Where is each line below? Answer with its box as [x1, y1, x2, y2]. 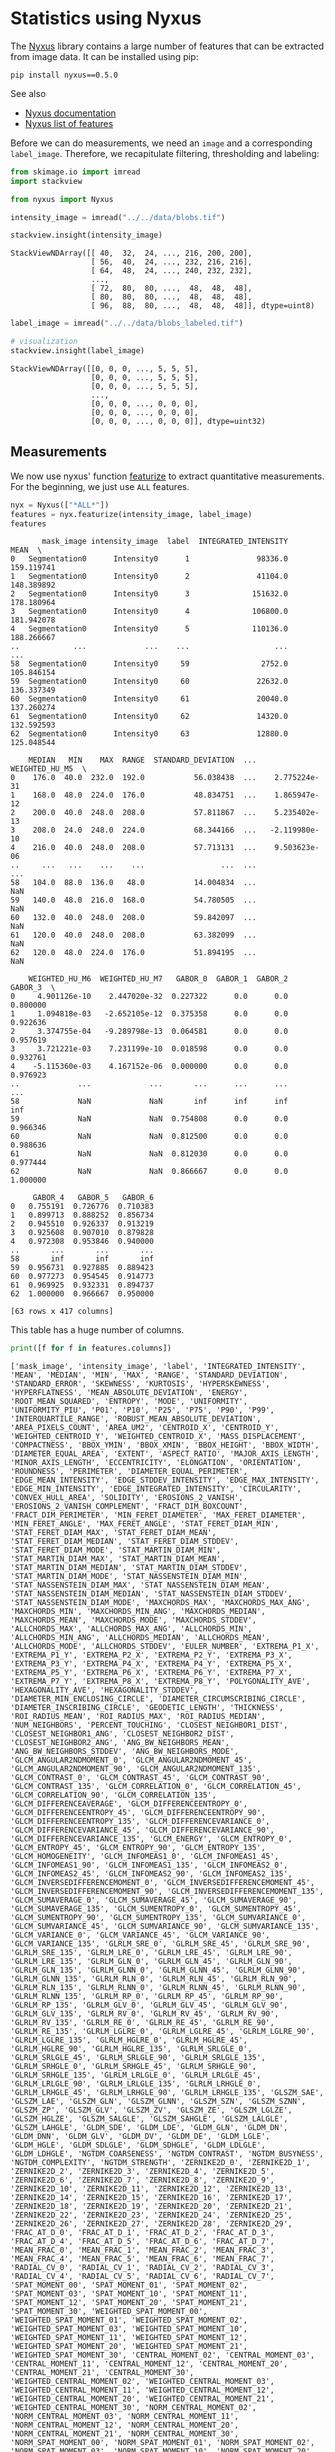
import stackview [10, 176, 83, 186]
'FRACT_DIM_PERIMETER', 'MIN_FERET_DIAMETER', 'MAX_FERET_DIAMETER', [10, 1510, 307, 1521]
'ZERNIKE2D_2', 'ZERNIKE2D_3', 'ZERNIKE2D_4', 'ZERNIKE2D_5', [10, 2167, 275, 2177]
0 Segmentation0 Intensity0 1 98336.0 [10, 554, 288, 564]
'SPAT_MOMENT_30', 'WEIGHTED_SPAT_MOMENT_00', [10, 2307, 208, 2317]
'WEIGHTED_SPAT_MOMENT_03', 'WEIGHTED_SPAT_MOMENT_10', [10, 2324, 248, 2334]
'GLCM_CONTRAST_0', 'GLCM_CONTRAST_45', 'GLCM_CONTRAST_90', [10, 1773, 271, 1783]
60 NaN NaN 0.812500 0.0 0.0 [10, 1132, 288, 1142]
